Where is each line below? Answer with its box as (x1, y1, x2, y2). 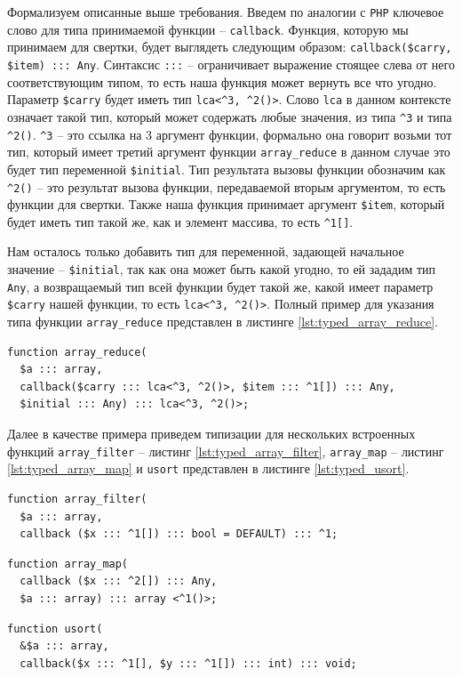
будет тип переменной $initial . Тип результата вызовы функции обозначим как (7, 159, 446, 178)
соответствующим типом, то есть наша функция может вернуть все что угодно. (7, 72, 437, 91)
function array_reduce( (7, 345, 147, 359)
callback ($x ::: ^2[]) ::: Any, (20, 575, 218, 588)
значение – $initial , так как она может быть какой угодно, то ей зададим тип (7, 260, 436, 278)
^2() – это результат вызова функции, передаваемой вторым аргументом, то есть (7, 177, 446, 196)
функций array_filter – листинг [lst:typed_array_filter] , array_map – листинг (7, 441, 444, 460)
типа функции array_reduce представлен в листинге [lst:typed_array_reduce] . (7, 312, 439, 331)
